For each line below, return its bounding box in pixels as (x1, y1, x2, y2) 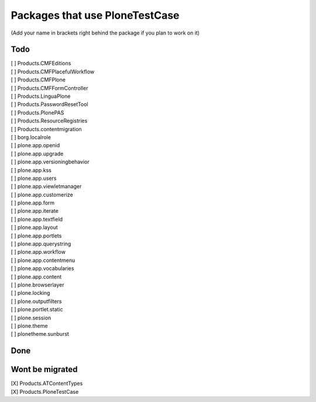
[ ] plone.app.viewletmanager (11, 183, 82, 190)
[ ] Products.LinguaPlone (11, 93, 71, 100)
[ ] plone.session (11, 314, 51, 321)
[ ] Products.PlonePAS (11, 109, 64, 116)
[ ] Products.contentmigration (11, 125, 82, 132)
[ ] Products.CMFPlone (11, 76, 66, 83)
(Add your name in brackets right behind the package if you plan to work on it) (11, 29, 200, 36)
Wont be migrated (11, 364, 78, 374)
